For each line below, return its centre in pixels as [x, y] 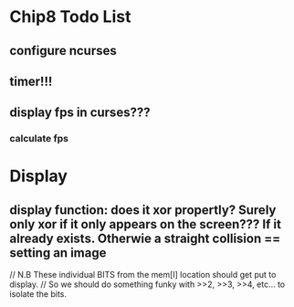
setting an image [58, 253]
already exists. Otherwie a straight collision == [145, 238]
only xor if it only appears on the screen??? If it [145, 224]
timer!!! [31, 81]
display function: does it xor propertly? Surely [143, 210]
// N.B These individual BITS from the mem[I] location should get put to [143, 275]
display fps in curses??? [80, 113]
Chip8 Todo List [70, 17]
